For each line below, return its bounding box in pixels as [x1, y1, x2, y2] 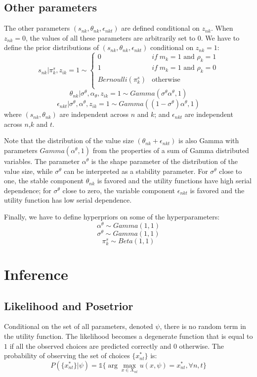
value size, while [4, 165, 53, 176]
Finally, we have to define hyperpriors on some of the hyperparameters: [4, 211, 220, 221]
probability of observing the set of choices [4, 350, 130, 361]
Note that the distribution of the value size [4, 135, 134, 146]
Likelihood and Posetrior [4, 298, 133, 313]
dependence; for [4, 185, 51, 195]
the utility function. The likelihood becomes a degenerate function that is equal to [4, 331, 253, 341]
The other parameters [4, 23, 70, 33]
